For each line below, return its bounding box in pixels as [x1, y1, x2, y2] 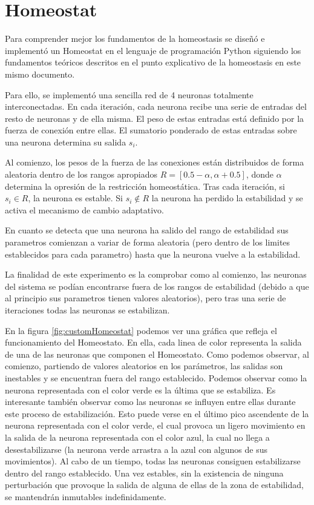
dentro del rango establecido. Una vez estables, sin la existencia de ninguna [5, 466, 284, 479]
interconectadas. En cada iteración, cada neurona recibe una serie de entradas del [5, 100, 307, 113]
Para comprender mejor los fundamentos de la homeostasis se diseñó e [5, 32, 265, 45]
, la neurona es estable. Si [28, 192, 123, 204]
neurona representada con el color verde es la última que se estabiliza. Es [5, 383, 276, 396]
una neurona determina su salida [5, 135, 126, 148]
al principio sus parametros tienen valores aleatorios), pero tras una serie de [5, 292, 286, 304]
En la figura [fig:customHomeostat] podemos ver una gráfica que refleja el [5, 324, 277, 336]
